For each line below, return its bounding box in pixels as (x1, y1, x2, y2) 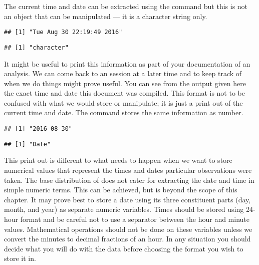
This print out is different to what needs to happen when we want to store (4, 155, 232, 165)
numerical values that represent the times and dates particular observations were (4, 164, 252, 175)
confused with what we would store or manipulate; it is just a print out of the (4, 97, 243, 108)
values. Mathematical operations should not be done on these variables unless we (4, 223, 252, 234)
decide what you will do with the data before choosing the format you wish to (4, 243, 243, 253)
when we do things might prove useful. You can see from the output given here (4, 78, 246, 88)
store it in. (4, 253, 36, 263)
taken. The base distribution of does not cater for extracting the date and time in (4, 174, 254, 185)
